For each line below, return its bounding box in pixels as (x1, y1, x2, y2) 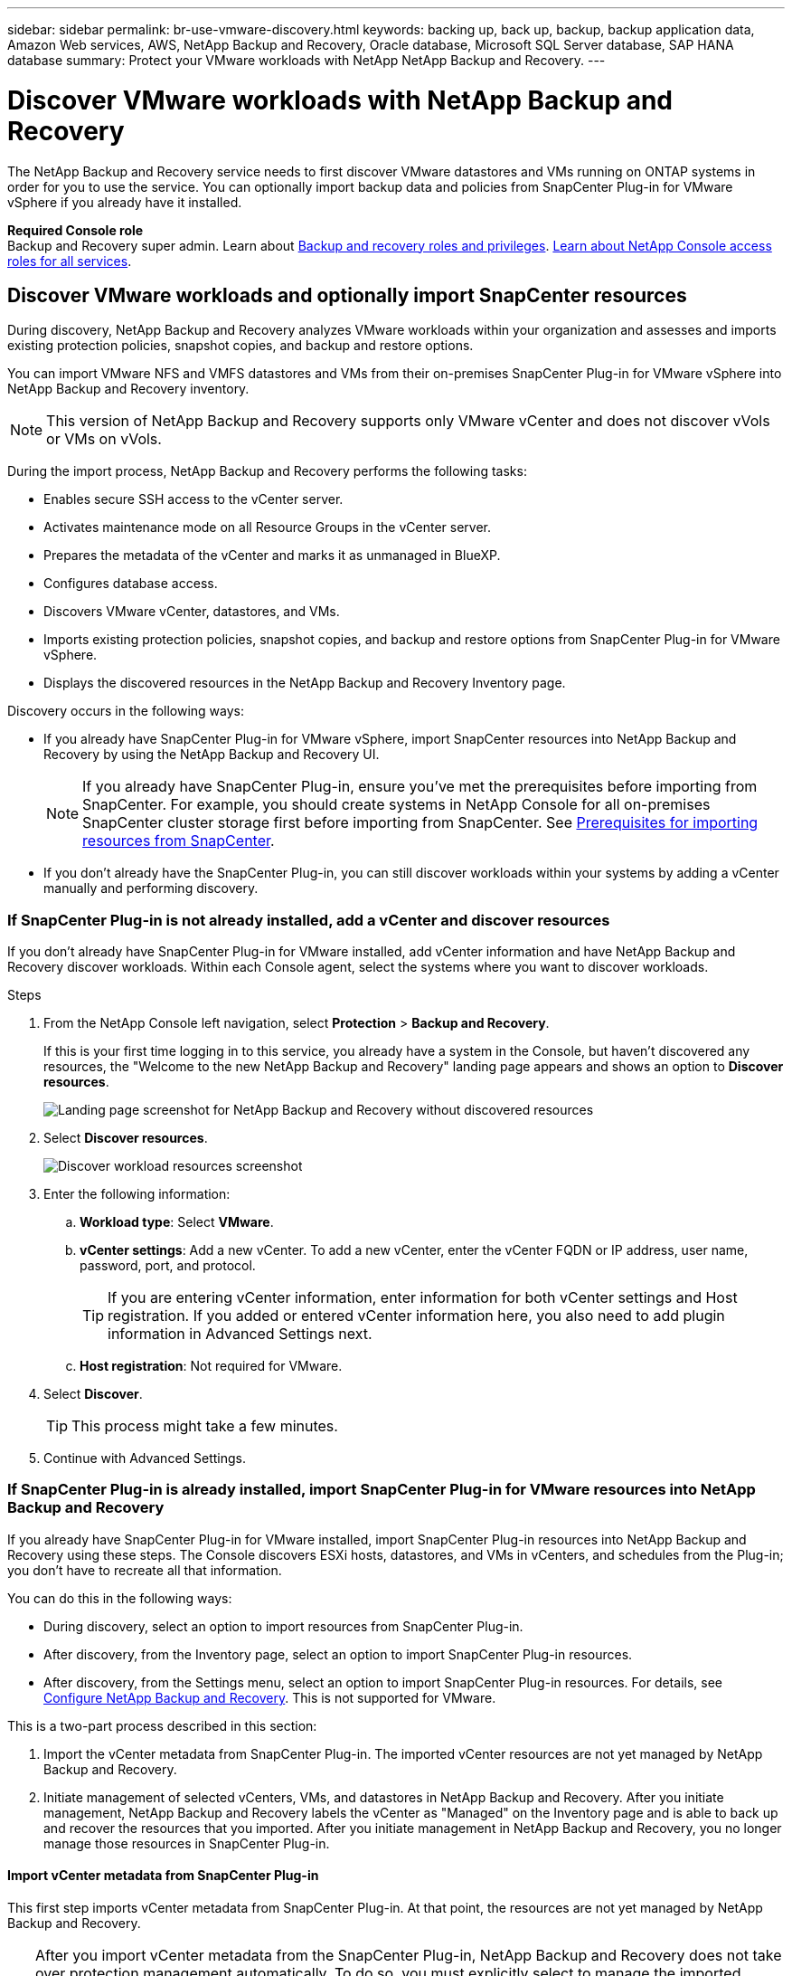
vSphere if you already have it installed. (7, 194, 242, 210)
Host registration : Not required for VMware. (80, 1358, 343, 1374)
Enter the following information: (43, 1186, 231, 1202)
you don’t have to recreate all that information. (7, 1562, 282, 1578)
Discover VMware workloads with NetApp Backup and (7, 84, 673, 116)
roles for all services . (7, 252, 132, 269)
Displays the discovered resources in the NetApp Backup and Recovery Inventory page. (43, 675, 566, 691)
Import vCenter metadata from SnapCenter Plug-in (7, 1867, 319, 1884)
